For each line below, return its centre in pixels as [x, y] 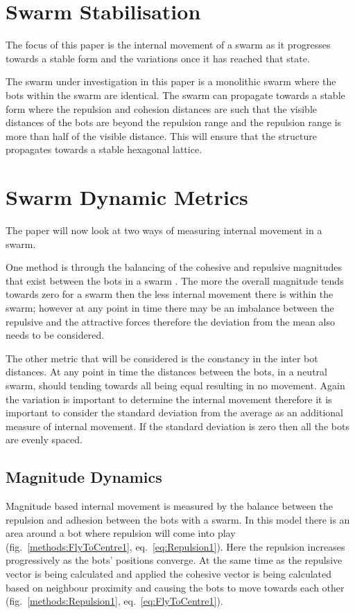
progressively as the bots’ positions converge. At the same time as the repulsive [174, 560]
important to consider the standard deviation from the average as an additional [174, 412]
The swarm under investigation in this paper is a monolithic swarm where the [171, 81]
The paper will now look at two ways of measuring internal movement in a [164, 230]
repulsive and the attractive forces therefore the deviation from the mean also [170, 321]
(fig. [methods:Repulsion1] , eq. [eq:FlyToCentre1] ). [114, 601]
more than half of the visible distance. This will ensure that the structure [161, 135]
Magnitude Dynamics [84, 477]
